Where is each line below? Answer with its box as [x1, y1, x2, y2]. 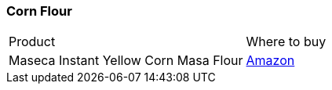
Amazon [246, 52, 295, 69]
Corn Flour [6, 3, 72, 19]
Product [9, 34, 56, 50]
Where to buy [246, 34, 327, 50]
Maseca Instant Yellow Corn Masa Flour [9, 52, 243, 69]
